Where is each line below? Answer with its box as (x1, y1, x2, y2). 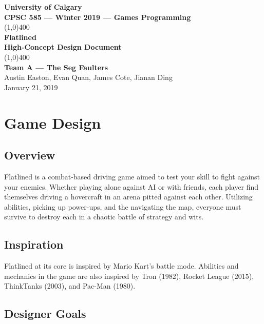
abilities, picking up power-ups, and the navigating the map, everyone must (4, 201, 241, 212)
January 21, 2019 (4, 82, 58, 92)
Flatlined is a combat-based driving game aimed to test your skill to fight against (4, 171, 260, 181)
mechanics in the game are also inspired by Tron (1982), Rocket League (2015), (4, 270, 254, 281)
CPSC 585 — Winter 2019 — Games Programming (4, 11, 191, 22)
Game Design (4, 112, 101, 133)
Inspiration (4, 236, 64, 252)
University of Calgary (4, 2, 82, 12)
